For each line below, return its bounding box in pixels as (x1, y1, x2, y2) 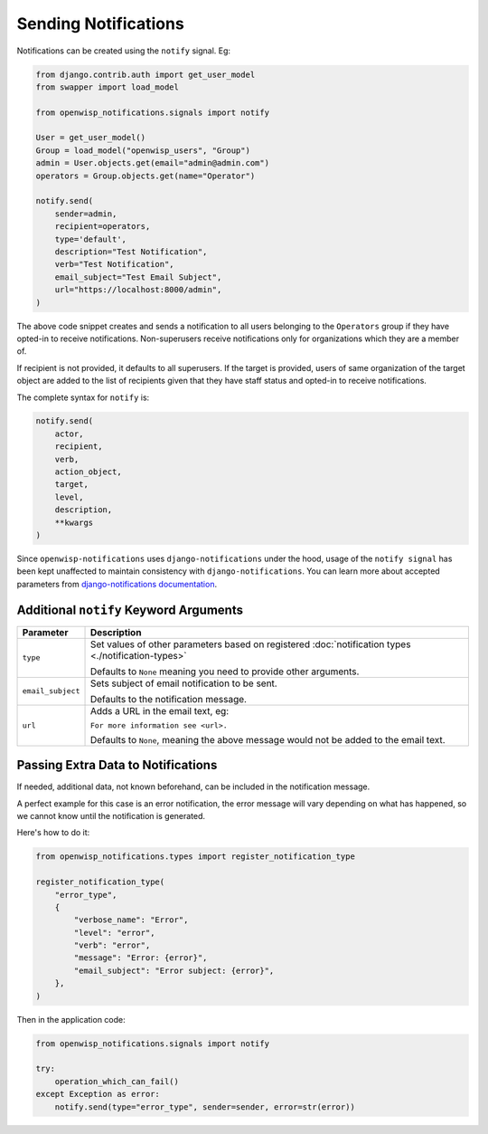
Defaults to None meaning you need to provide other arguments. (89, 665, 360, 678)
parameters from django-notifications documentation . (16, 578, 217, 589)
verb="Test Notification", (54, 259, 175, 270)
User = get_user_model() (35, 132, 146, 143)
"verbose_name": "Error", (73, 915, 189, 925)
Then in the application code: (16, 1014, 126, 1024)
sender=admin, (54, 208, 117, 219)
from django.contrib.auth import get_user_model (35, 69, 256, 80)
